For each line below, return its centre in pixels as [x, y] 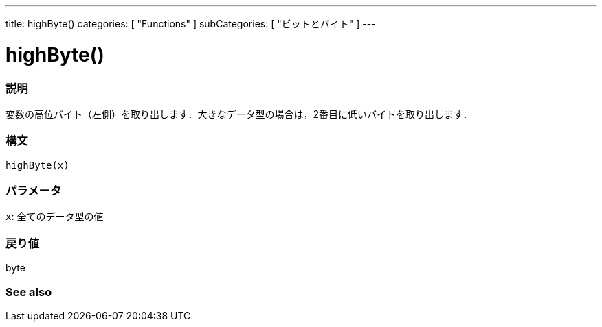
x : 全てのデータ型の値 [55, 217]
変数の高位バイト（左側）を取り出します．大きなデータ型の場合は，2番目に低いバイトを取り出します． [239, 114]
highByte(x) [37, 165]
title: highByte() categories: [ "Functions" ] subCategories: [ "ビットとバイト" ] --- [191, 24]
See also [29, 292]
